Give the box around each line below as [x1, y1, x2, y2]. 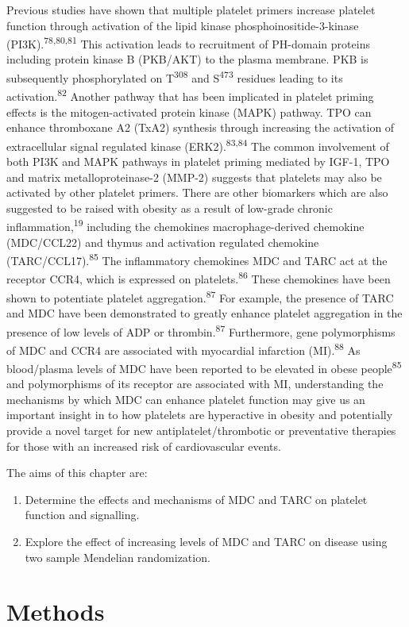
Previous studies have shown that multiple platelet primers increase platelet [6, 2, 376, 17]
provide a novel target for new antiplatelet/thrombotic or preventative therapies [6, 422, 396, 439]
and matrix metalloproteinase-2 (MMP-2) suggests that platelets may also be [6, 168, 382, 185]
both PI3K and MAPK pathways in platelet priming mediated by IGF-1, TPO [6, 152, 390, 169]
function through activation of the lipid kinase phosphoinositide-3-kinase [6, 17, 359, 33]
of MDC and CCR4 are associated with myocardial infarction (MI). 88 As [6, 339, 361, 358]
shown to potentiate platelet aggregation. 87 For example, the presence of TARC [6, 287, 394, 306]
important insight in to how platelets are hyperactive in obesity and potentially [6, 406, 393, 423]
